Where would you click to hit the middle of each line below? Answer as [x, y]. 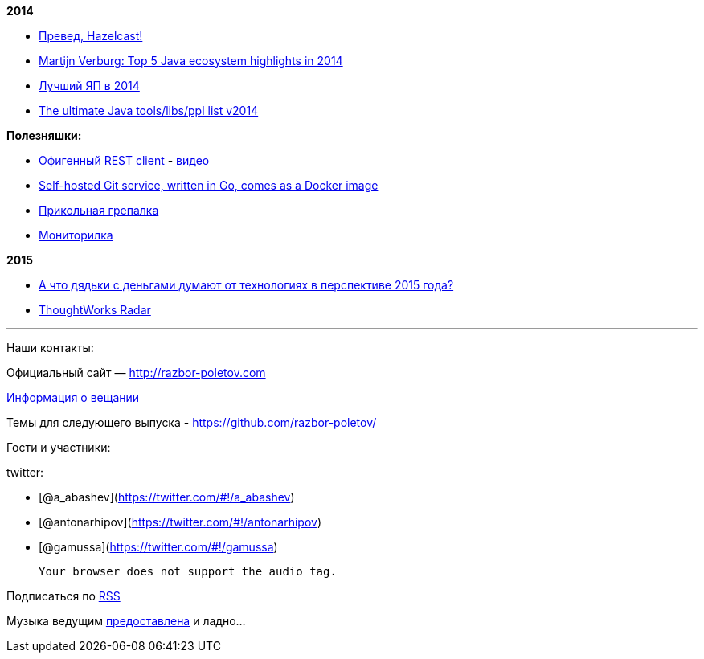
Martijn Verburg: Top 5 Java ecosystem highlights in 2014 [191, 61]
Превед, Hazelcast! [91, 36]
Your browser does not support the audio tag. [188, 571]
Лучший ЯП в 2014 [89, 86]
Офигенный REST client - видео [124, 160]
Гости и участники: [59, 447]
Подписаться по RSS [63, 596]
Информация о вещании [73, 397]
